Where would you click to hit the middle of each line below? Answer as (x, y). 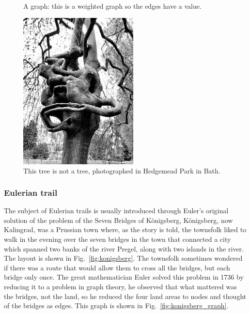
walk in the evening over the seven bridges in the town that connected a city (117, 239)
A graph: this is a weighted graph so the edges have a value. (112, 6)
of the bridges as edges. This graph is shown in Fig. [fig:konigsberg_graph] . (116, 306)
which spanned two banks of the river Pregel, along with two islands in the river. (124, 248)
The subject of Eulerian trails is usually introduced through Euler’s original (116, 211)
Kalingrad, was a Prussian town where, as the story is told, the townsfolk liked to (125, 229)
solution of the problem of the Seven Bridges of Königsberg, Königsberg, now (118, 220)
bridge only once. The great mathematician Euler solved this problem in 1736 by (124, 277)
